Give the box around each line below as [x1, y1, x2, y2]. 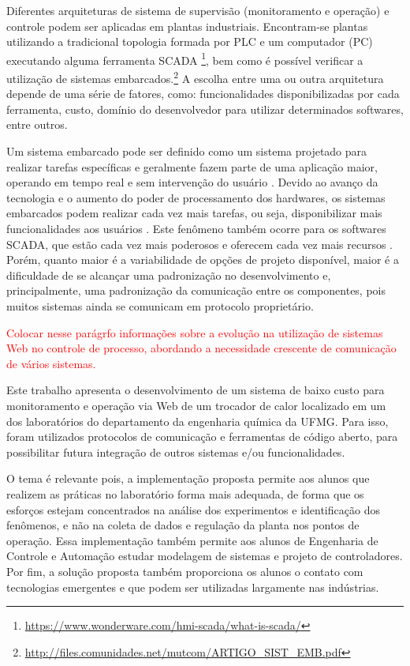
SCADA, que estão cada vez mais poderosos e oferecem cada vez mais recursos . [6, 235, 393, 252]
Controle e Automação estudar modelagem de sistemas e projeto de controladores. [6, 547, 403, 564]
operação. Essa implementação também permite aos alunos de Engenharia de [6, 532, 378, 548]
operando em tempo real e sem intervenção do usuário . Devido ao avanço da [6, 174, 378, 190]
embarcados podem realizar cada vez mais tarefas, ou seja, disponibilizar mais [6, 205, 382, 221]
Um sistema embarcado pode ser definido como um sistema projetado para [6, 143, 367, 160]
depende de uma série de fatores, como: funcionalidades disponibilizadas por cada [6, 85, 400, 102]
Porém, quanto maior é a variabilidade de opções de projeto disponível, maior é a [6, 251, 399, 268]
